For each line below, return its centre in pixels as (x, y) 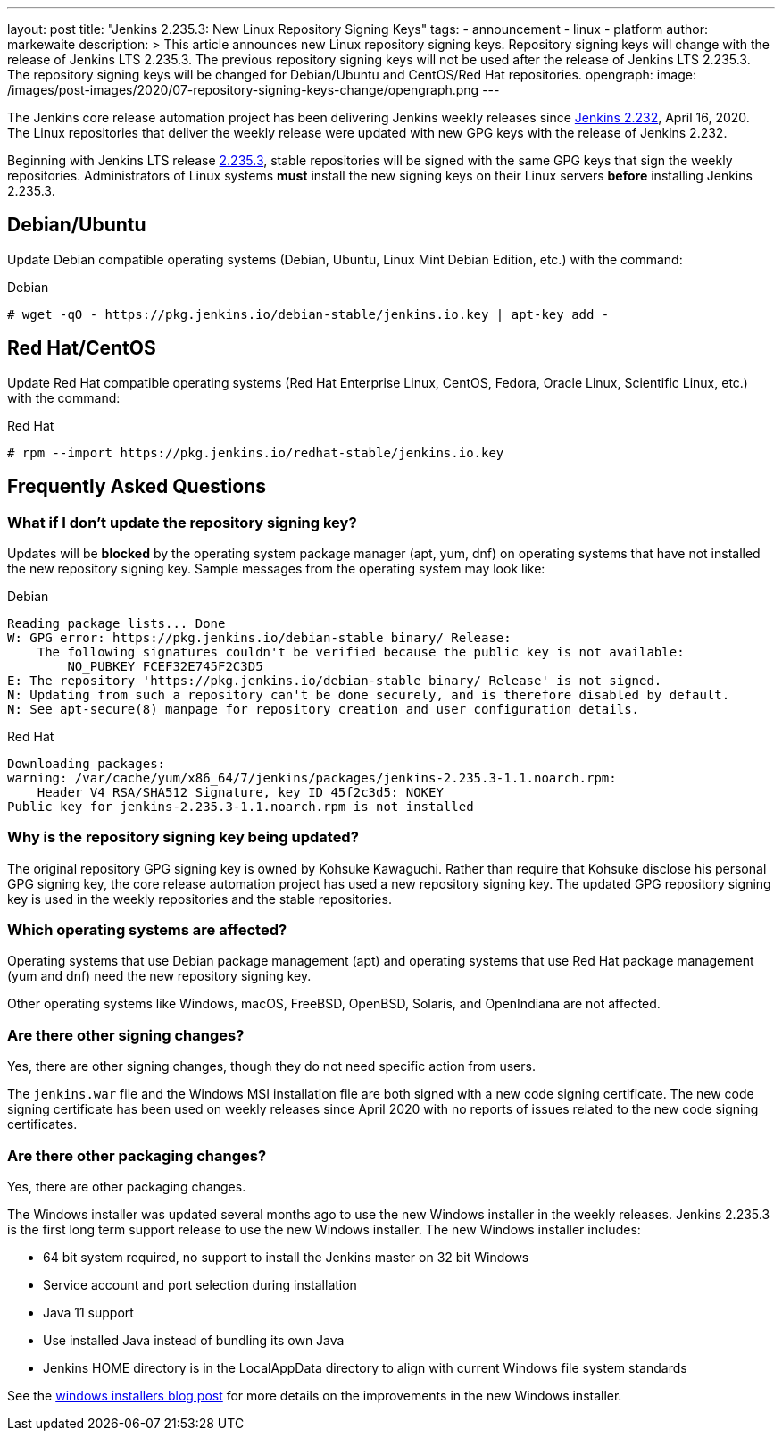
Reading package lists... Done (116, 623)
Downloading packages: (87, 763)
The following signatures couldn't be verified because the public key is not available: (361, 652)
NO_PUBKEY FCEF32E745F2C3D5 (165, 666)
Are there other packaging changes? (137, 1155)
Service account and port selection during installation (200, 1284)
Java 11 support (88, 1312)
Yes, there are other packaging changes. (127, 1186)
